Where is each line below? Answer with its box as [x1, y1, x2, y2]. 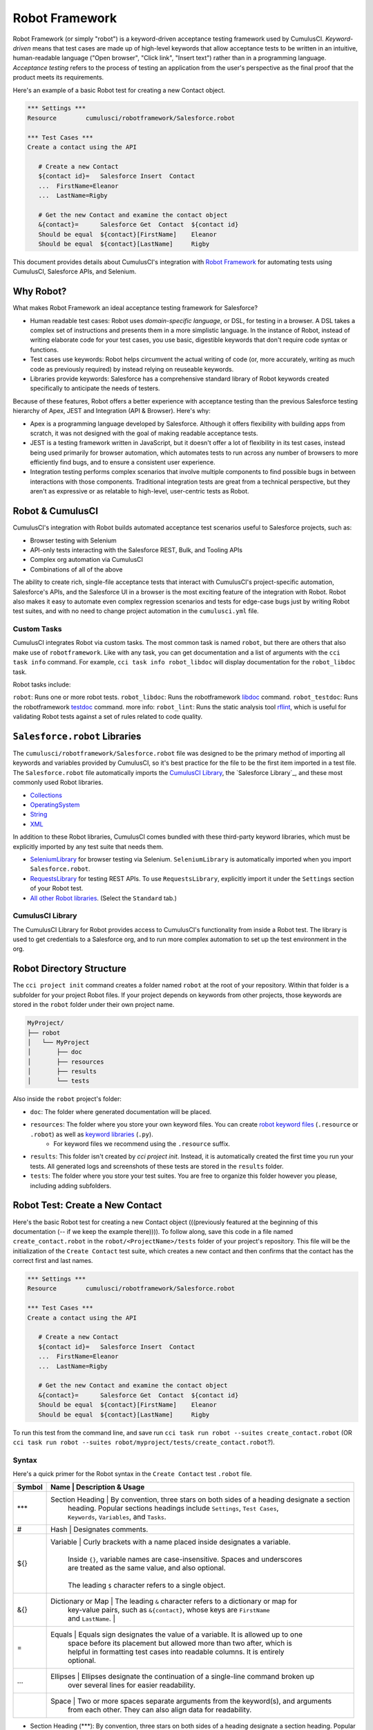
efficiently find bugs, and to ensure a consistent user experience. [30, 458, 216, 466]
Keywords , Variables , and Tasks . [68, 1512, 166, 1522]
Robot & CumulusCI [12, 505, 99, 517]
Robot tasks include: [12, 680, 71, 689]
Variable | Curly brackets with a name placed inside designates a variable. [50, 1537, 291, 1547]
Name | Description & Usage [50, 1482, 145, 1492]
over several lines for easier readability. [68, 1680, 196, 1690]
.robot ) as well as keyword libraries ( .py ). [30, 1130, 153, 1138]
